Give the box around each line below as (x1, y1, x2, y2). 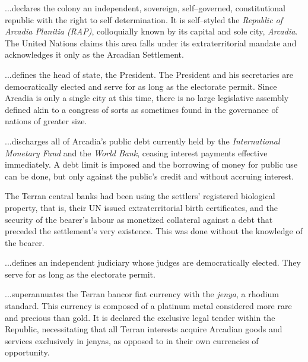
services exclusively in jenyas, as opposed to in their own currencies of (5, 334, 259, 347)
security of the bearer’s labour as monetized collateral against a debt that (5, 213, 273, 225)
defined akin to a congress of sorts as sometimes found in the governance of (5, 103, 278, 115)
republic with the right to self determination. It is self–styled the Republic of (5, 13, 283, 26)
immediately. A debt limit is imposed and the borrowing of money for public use (5, 158, 298, 171)
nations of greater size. (5, 115, 87, 127)
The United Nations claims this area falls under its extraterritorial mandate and (5, 36, 297, 49)
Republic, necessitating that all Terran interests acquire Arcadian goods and (5, 323, 282, 335)
